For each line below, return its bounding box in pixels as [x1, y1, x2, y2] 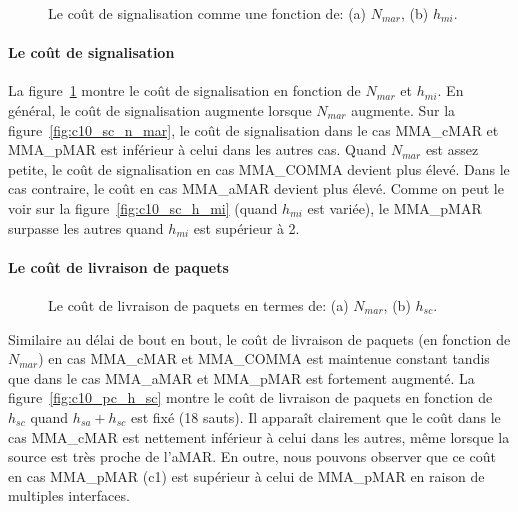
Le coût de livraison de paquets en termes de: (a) [48, 294, 349, 315]
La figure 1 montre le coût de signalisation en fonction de [8, 80, 361, 101]
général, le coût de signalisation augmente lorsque [8, 99, 312, 120]
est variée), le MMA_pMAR [307, 197, 482, 218]
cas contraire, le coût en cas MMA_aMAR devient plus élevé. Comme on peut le [8, 178, 504, 199]
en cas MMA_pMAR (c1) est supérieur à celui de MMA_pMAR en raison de [8, 465, 485, 486]
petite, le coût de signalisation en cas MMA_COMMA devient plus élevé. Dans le [8, 158, 510, 179]
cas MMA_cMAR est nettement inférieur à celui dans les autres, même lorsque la [8, 426, 510, 447]
